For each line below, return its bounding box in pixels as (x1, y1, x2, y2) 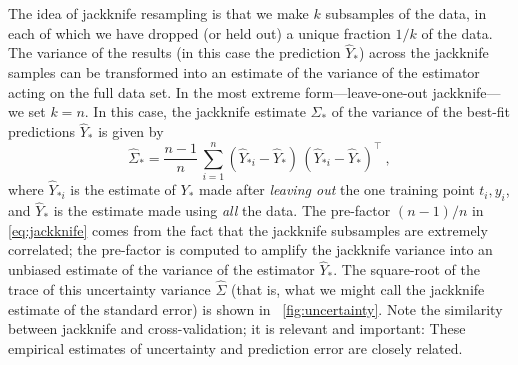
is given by (98, 121, 164, 142)
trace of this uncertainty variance (8, 278, 211, 299)
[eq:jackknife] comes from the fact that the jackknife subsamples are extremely (8, 219, 488, 240)
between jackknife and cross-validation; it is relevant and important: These (8, 318, 466, 339)
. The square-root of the (333, 259, 480, 280)
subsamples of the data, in (325, 3, 487, 23)
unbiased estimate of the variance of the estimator (8, 259, 315, 280)
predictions (8, 121, 76, 142)
